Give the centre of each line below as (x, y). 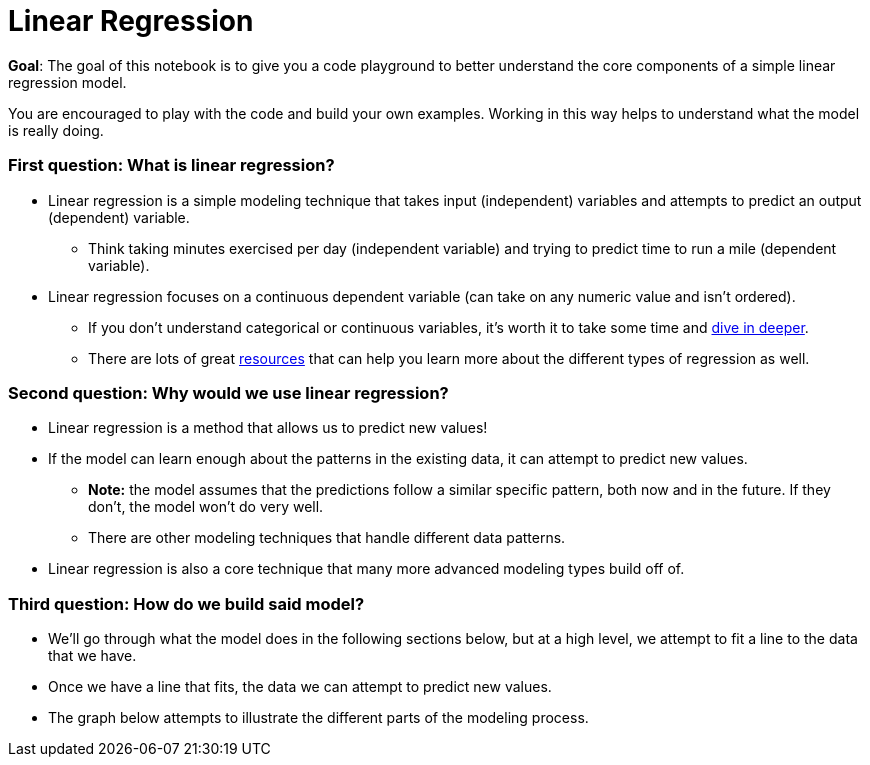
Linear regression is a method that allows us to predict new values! (268, 428)
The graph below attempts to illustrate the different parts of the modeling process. (318, 717)
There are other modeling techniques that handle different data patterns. (327, 538)
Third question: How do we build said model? (186, 603)
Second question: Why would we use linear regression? (228, 392)
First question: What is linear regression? (171, 165)
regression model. (67, 82)
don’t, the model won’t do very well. (206, 507)
